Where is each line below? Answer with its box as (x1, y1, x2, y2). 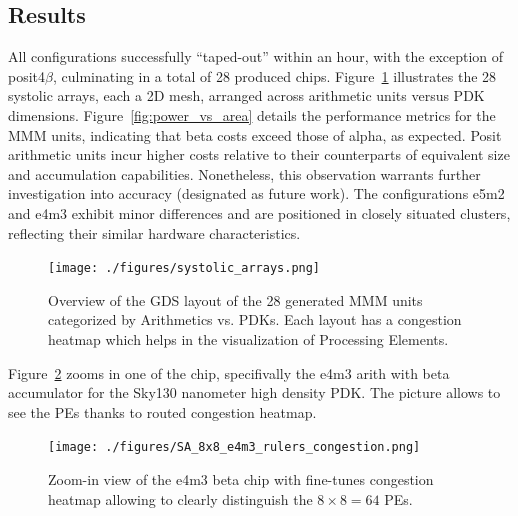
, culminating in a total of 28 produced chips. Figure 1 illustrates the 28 (52, 65, 497, 86)
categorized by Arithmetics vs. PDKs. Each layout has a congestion (48, 309, 462, 330)
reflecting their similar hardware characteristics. (8, 222, 301, 243)
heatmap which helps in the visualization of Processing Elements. (48, 328, 449, 349)
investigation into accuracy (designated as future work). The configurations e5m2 (8, 183, 505, 204)
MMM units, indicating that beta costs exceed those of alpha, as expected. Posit (8, 124, 502, 145)
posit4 (8, 65, 46, 86)
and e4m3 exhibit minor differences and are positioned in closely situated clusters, (8, 202, 511, 223)
